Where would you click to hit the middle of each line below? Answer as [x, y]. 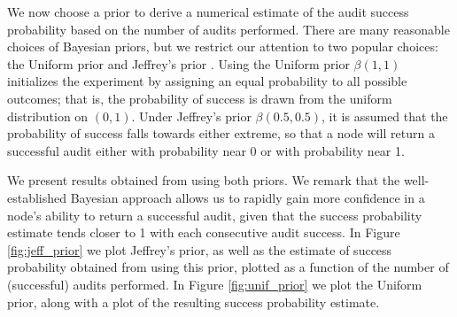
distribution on [48, 116]
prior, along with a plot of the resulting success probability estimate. [194, 302]
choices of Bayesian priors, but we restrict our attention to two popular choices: [223, 46]
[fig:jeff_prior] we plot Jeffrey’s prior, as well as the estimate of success [200, 249]
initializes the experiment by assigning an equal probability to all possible [207, 81]
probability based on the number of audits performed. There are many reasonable [228, 29]
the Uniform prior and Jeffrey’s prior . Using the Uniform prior [178, 63]
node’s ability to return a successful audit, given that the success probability [215, 215]
